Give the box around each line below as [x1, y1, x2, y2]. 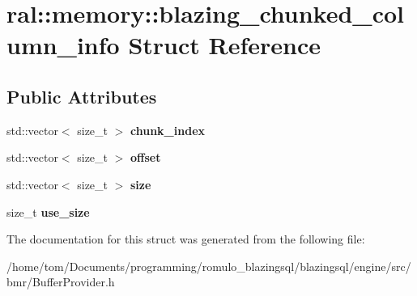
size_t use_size [6, 203, 90, 220]
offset [130, 149, 161, 166]
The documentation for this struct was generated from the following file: [6, 230, 365, 247]
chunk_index [130, 121, 206, 138]
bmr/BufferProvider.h [6, 273, 115, 290]
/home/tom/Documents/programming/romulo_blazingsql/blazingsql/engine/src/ [6, 257, 411, 274]
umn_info [6, 28, 120, 61]
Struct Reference [128, 28, 321, 61]
